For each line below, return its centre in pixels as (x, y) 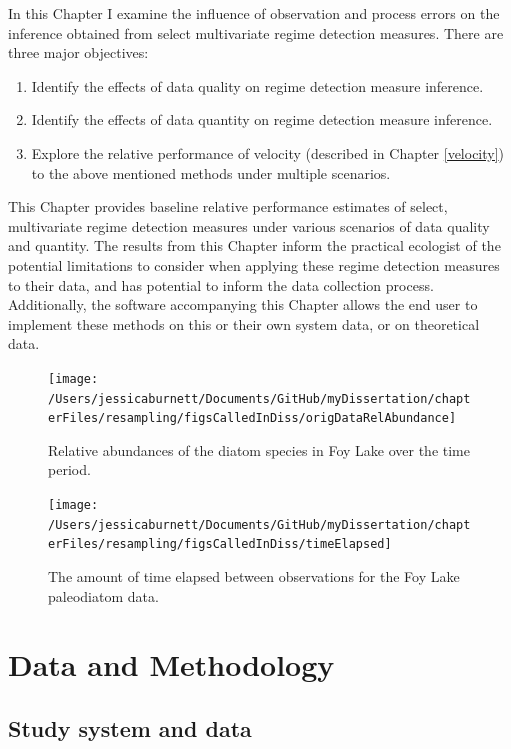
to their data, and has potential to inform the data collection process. (221, 284)
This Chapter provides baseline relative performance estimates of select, (228, 206)
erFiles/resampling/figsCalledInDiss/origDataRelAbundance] (252, 418)
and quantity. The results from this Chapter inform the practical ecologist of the (254, 245)
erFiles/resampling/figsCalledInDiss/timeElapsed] (220, 544)
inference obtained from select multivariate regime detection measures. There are (256, 32)
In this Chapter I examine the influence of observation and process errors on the (254, 13)
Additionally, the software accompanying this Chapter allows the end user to (243, 304)
